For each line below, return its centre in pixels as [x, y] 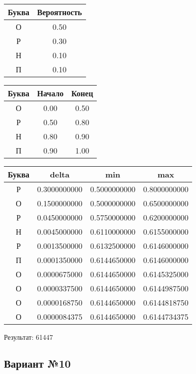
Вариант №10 [37, 363]
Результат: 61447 [29, 337]
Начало [50, 93]
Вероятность [60, 12]
